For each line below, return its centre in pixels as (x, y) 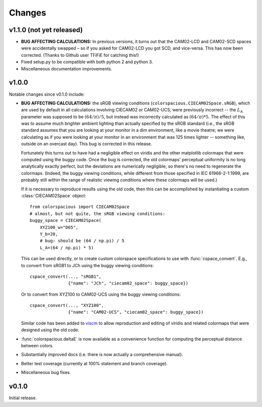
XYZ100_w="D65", (59, 227)
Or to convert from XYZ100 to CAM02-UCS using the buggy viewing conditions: (101, 294)
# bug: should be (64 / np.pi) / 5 (82, 241)
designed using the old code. (50, 330)
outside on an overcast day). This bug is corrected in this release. (87, 144)
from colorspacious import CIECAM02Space (80, 207)
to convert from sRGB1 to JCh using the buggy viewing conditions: (87, 265)
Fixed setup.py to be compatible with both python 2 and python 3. (87, 62)
